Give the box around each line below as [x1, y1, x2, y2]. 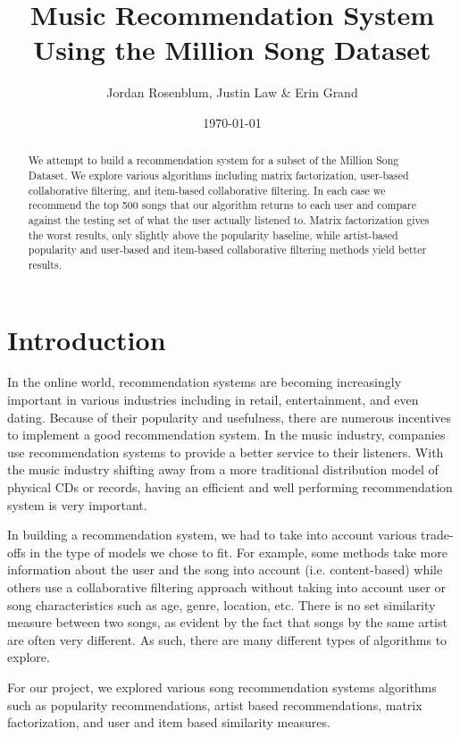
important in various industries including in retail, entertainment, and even [7, 390, 419, 409]
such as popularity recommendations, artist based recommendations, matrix [7, 695, 422, 714]
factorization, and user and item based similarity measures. [7, 713, 330, 732]
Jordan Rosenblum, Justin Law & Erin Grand [106, 83, 358, 102]
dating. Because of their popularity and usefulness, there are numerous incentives [7, 407, 452, 426]
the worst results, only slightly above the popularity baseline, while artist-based [28, 227, 398, 242]
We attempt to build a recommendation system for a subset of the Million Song [28, 153, 399, 168]
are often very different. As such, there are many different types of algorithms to [7, 630, 447, 649]
